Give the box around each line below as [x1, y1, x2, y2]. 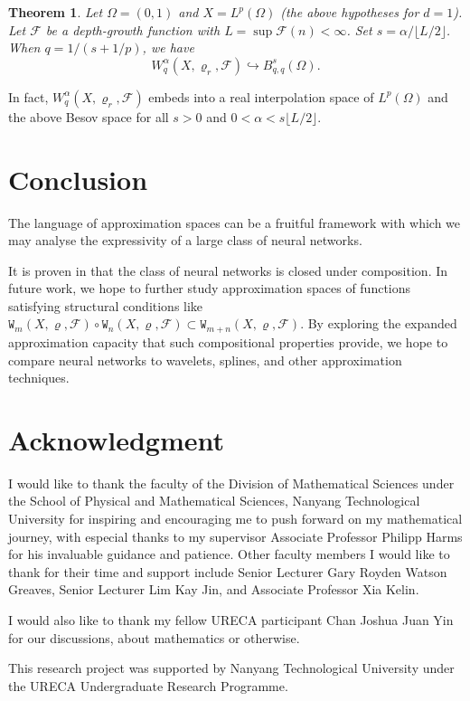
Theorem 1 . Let [8, 3, 103, 21]
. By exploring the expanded [300, 314, 457, 333]
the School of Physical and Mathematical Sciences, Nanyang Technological [8, 491, 420, 510]
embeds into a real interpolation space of [148, 87, 374, 106]
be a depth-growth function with [45, 20, 221, 39]
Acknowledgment [8, 421, 224, 458]
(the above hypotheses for [280, 3, 419, 21]
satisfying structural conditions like [8, 296, 203, 315]
